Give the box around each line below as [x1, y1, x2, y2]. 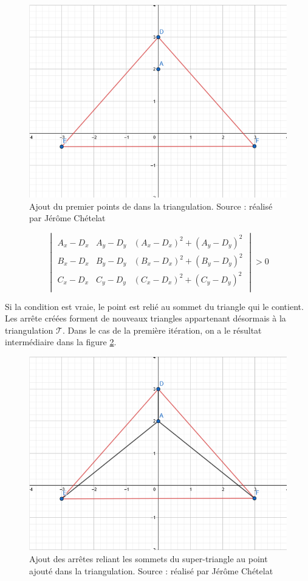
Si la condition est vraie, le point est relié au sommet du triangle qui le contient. [5, 300, 304, 312]
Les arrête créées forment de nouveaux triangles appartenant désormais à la [5, 312, 286, 325]
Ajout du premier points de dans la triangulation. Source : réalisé [29, 199, 273, 212]
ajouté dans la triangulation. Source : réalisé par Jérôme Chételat [29, 564, 273, 577]
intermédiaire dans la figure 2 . [5, 335, 117, 348]
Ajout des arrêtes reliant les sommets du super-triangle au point [29, 552, 268, 565]
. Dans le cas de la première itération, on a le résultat [62, 323, 262, 336]
